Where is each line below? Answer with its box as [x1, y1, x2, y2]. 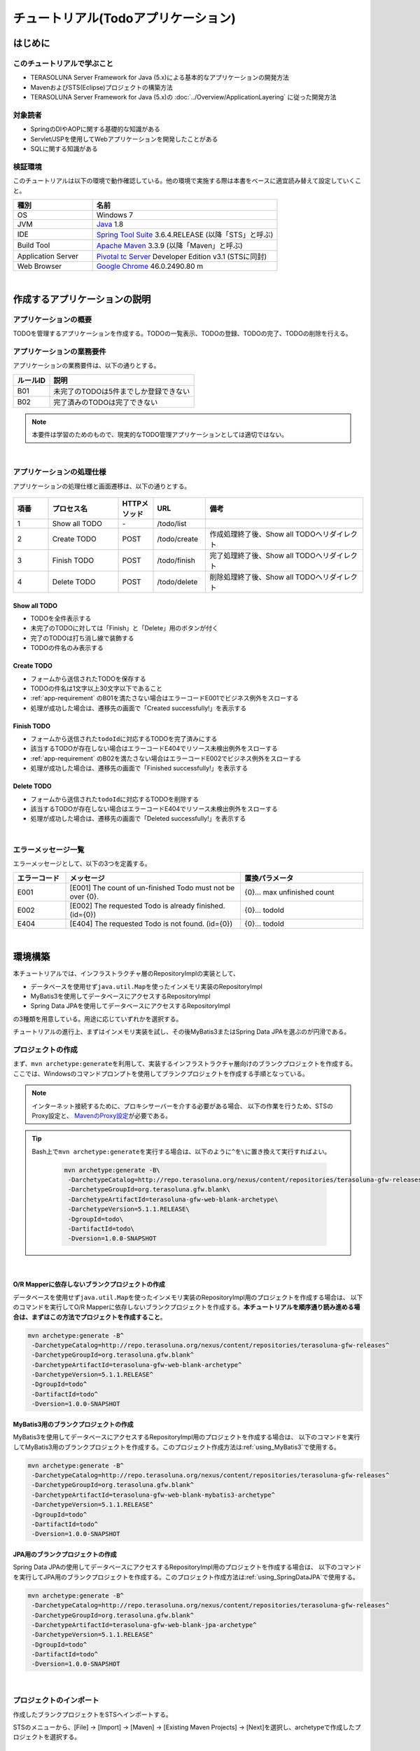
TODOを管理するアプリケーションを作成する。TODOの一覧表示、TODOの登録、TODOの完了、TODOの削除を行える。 [13, 329, 352, 338]
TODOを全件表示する [30, 614, 92, 623]
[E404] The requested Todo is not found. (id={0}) [69, 919, 233, 929]
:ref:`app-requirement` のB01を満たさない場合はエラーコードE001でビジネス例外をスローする [30, 694, 299, 703]
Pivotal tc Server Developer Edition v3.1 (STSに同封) [96, 251, 267, 261]
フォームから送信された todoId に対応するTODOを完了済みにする [30, 735, 218, 743]
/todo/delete [157, 576, 198, 586]
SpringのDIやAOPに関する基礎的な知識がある [30, 125, 160, 133]
